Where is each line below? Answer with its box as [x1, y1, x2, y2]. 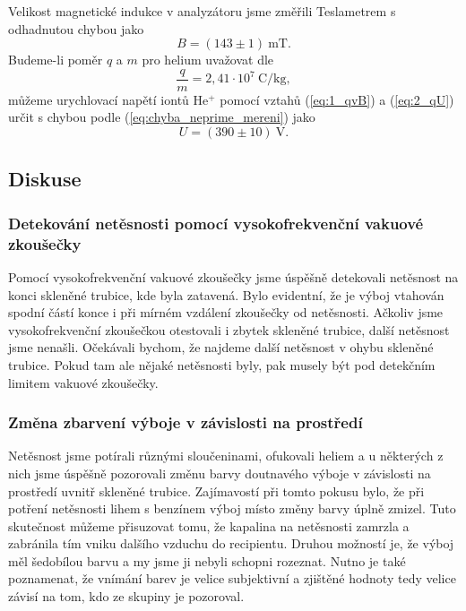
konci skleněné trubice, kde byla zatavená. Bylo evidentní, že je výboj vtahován [8, 285, 444, 304]
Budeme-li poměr [8, 50, 103, 69]
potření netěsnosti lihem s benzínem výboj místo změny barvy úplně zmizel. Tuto [8, 499, 456, 518]
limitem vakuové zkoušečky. [8, 373, 159, 392]
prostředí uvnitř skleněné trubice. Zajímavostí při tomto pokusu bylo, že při [8, 481, 425, 500]
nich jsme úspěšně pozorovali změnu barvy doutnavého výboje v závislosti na [8, 463, 431, 482]
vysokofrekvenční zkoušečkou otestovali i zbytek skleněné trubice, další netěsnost [8, 320, 450, 339]
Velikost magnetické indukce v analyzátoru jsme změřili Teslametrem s [8, 2, 396, 20]
